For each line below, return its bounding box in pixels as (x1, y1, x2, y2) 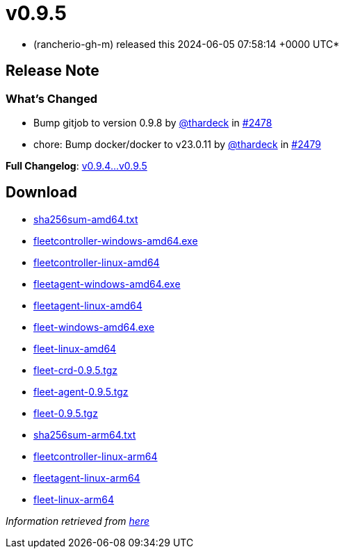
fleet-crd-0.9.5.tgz (33, 364, 117, 376)
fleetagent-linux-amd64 (33, 299, 142, 311)
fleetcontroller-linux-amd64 (33, 256, 160, 268)
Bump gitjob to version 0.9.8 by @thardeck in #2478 (33, 116, 272, 129)
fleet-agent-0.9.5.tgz (33, 385, 129, 398)
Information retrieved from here (6, 514, 150, 527)
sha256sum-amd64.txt (33, 213, 138, 225)
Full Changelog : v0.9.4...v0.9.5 (6, 159, 147, 172)
